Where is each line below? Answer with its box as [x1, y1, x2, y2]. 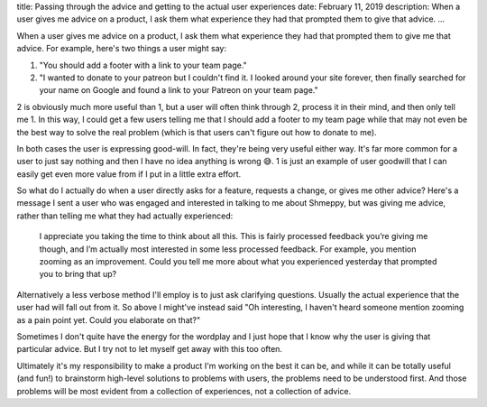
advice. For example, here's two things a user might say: [16, 43, 227, 54]
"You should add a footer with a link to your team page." [39, 60, 247, 70]
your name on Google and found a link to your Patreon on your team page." [39, 85, 319, 96]
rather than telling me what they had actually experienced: [16, 210, 234, 221]
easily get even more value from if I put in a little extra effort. [16, 168, 242, 180]
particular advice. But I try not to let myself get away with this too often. [16, 344, 283, 355]
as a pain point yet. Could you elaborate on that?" [16, 314, 201, 325]
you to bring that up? [39, 269, 117, 280]
